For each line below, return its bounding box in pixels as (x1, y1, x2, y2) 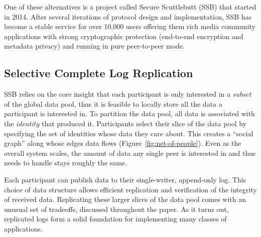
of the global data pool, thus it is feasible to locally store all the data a (4, 98, 222, 109)
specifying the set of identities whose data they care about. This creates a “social (4, 128, 253, 138)
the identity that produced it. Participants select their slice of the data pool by (4, 118, 247, 128)
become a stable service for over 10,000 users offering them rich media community (4, 21, 255, 32)
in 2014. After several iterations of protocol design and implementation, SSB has (4, 11, 252, 22)
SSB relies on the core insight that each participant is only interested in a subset (4, 89, 251, 99)
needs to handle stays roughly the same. (4, 157, 127, 168)
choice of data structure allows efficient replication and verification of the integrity (4, 184, 257, 194)
